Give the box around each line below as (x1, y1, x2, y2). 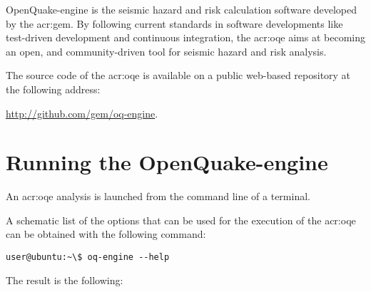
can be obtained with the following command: (6, 226, 206, 241)
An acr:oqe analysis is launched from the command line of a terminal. (6, 189, 310, 204)
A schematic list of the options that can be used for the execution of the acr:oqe (6, 212, 356, 227)
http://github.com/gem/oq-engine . (6, 105, 158, 120)
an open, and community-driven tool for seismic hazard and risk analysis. (6, 43, 327, 58)
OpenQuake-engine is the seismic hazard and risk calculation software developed (6, 2, 357, 16)
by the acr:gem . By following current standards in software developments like (6, 16, 343, 31)
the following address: (6, 81, 101, 96)
